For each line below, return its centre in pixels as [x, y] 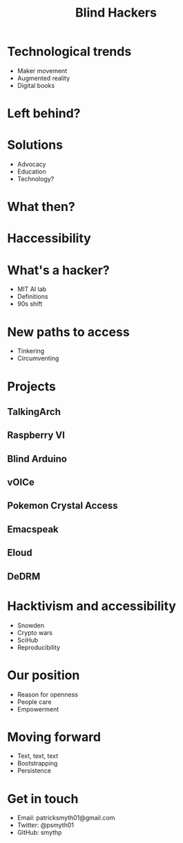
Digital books [36, 85]
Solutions [35, 145]
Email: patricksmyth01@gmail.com [66, 818]
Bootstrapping [37, 763]
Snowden [31, 625]
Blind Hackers [116, 13]
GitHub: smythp [39, 833]
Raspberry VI [36, 435]
